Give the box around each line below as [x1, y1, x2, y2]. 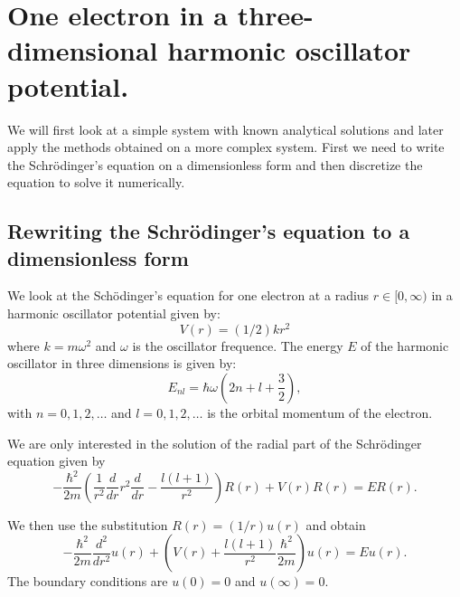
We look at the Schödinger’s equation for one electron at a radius [7, 286, 370, 305]
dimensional [7, 32, 158, 69]
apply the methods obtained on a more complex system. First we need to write [7, 137, 445, 156]
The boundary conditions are [7, 572, 168, 591]
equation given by [7, 451, 106, 470]
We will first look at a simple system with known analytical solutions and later [7, 119, 444, 138]
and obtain [305, 515, 366, 534]
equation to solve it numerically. [7, 173, 185, 192]
